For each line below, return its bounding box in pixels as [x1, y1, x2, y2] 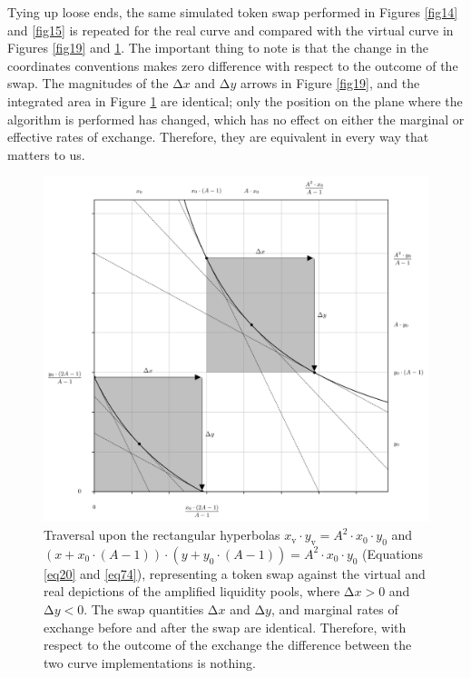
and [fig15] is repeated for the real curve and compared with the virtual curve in [7, 20, 454, 39]
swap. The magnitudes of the [7, 74, 169, 93]
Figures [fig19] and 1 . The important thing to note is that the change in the [7, 38, 429, 57]
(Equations [362, 543, 423, 563]
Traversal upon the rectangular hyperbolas [44, 525, 280, 544]
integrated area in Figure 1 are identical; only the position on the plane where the [7, 91, 463, 110]
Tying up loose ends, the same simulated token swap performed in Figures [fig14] [7, 3, 458, 21]
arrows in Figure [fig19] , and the [240, 74, 420, 93]
